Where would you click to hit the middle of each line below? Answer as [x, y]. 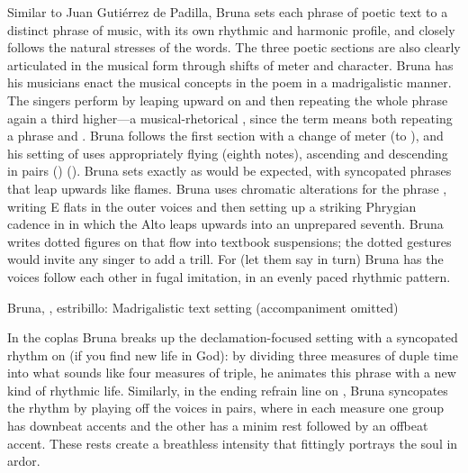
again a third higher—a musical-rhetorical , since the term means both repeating [230, 118]
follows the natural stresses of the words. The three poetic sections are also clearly [234, 47]
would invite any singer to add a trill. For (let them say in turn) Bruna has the [225, 259]
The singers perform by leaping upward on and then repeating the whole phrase [228, 100]
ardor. [24, 461]
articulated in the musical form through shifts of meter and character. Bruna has [230, 64]
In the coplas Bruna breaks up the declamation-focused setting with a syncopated [233, 337]
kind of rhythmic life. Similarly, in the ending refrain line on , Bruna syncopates [228, 390]
